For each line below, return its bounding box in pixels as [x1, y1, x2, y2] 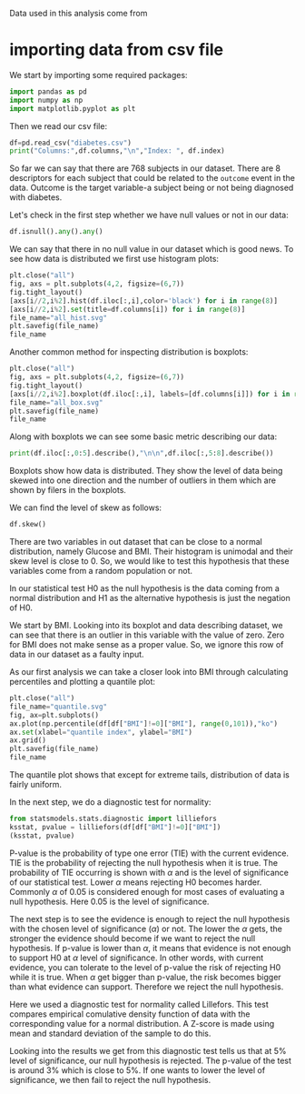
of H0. [9, 602, 34, 613]
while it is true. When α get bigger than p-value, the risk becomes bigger [9, 971, 281, 982]
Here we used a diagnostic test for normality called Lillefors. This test [9, 999, 270, 1009]
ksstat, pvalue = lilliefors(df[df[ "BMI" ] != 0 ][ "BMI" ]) [9, 822, 221, 831]
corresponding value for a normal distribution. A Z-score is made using [9, 1018, 275, 1029]
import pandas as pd [9, 86, 88, 96]
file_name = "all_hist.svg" [9, 313, 107, 322]
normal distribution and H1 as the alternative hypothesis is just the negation [9, 593, 290, 604]
